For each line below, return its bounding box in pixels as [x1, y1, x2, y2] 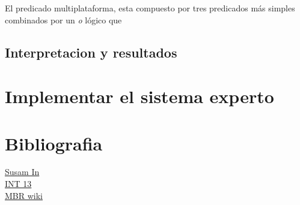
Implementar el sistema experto [5, 84, 274, 108]
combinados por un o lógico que [5, 13, 122, 26]
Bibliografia [5, 131, 103, 155]
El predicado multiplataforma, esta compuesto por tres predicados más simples [5, 2, 295, 14]
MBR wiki [5, 189, 43, 201]
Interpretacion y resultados [5, 43, 177, 61]
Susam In [5, 165, 40, 178]
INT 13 [5, 177, 32, 190]
